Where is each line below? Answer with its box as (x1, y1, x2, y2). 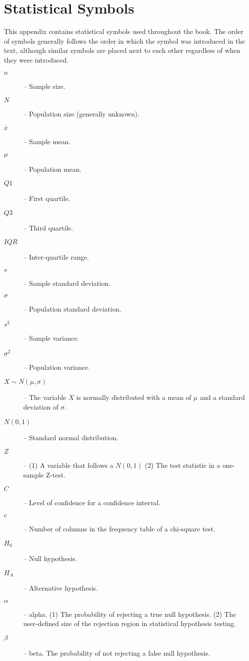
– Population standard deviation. (23, 304, 121, 314)
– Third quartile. (23, 222, 73, 232)
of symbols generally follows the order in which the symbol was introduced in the (4, 35, 245, 46)
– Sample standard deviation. (23, 278, 111, 288)
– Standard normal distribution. (23, 432, 118, 442)
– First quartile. (23, 193, 70, 203)
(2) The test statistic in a (145, 460, 220, 470)
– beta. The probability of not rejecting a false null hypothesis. (23, 647, 210, 658)
